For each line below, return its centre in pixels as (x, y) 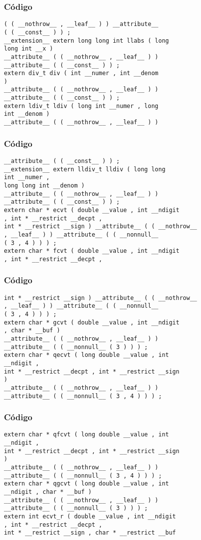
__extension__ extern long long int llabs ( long (87, 40)
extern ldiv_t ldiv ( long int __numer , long (81, 106)
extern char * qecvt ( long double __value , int (87, 355)
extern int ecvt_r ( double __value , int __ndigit (90, 517)
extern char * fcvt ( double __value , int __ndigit (92, 251)
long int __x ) (29, 49)
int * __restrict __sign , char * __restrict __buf (90, 533)
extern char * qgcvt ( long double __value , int (87, 484)
